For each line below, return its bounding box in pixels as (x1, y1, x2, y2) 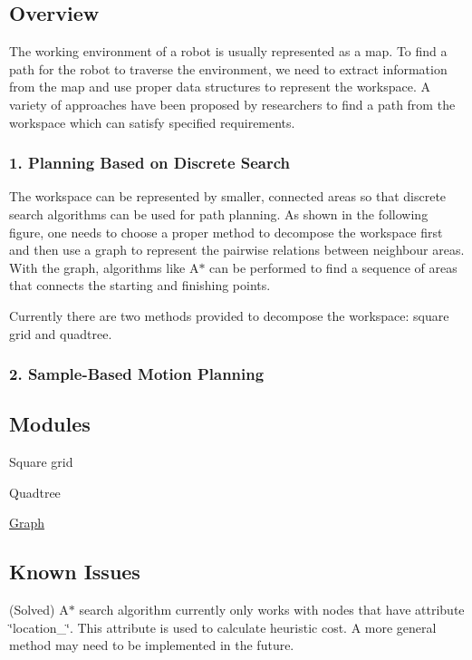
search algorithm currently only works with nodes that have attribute (79, 600, 465, 619)
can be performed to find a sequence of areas (209, 257, 458, 277)
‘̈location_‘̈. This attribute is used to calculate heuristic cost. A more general (9, 617, 437, 636)
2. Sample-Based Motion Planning (9, 363, 265, 385)
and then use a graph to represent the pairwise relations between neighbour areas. (9, 240, 465, 259)
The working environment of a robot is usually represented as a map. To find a (9, 42, 448, 61)
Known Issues (9, 558, 140, 586)
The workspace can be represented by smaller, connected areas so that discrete (9, 187, 447, 206)
